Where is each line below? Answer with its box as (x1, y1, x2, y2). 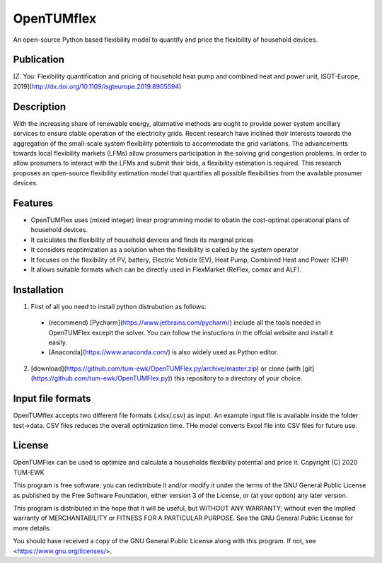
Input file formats (13, 393, 91, 405)
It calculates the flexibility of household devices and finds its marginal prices (30, 236, 254, 244)
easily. (48, 338, 67, 347)
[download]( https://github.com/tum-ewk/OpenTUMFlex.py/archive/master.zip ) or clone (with (30, 364, 301, 373)
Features (13, 197, 53, 209)
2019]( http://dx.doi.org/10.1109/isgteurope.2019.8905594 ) (13, 82, 182, 91)
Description (13, 100, 66, 112)
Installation (13, 284, 64, 296)
